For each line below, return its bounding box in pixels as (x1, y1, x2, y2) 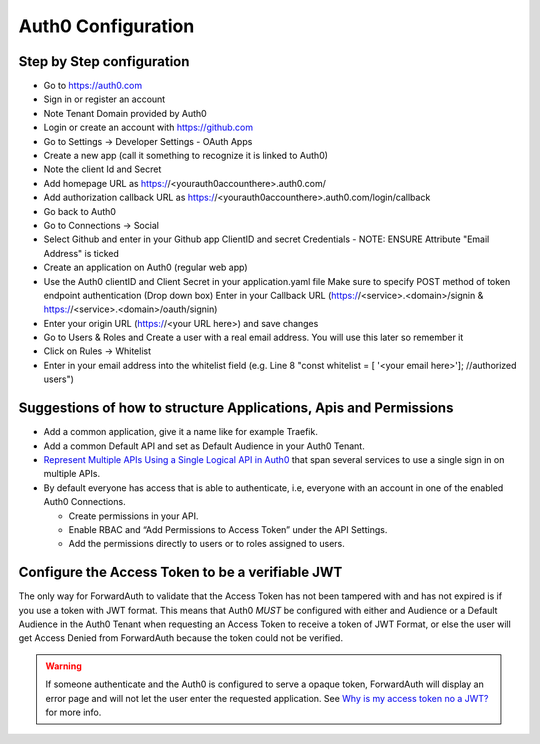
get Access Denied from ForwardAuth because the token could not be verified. (18, 632, 344, 644)
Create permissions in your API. (68, 510, 199, 522)
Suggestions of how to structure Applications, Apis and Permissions (18, 400, 454, 417)
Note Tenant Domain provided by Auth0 (43, 107, 207, 119)
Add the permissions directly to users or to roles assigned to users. (68, 538, 345, 550)
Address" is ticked (43, 247, 120, 259)
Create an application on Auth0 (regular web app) (43, 261, 249, 274)
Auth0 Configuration (18, 15, 195, 37)
